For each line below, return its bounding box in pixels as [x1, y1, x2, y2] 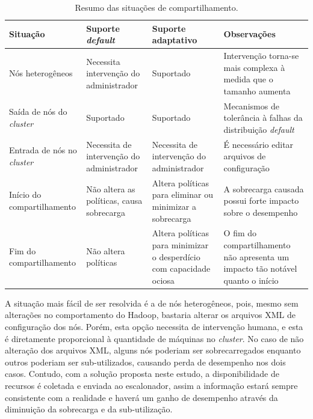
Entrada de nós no [9, 144, 77, 156]
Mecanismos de [223, 99, 279, 112]
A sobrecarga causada [223, 182, 304, 195]
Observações [223, 28, 276, 40]
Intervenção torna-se [223, 49, 299, 62]
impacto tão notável [223, 262, 297, 275]
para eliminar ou [152, 188, 214, 201]
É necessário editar [223, 138, 294, 150]
